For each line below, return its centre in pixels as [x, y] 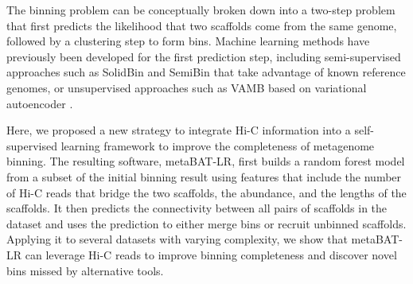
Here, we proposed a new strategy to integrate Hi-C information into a [179, 130]
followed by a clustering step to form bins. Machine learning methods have [188, 41]
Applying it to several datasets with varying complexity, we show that [177, 239]
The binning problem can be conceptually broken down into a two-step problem [201, 10]
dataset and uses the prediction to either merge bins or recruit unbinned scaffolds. [206, 223]
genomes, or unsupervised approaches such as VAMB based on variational [187, 87]
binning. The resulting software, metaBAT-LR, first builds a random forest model [206, 161]
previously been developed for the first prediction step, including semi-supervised [204, 56]
